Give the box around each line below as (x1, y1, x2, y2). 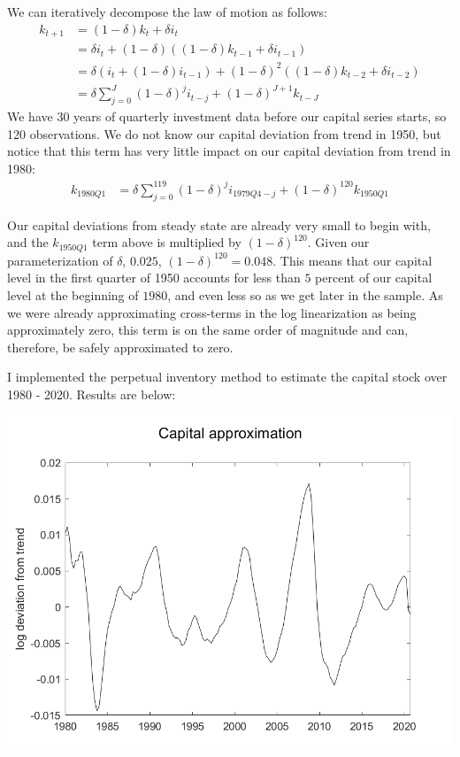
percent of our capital (315, 268, 433, 287)
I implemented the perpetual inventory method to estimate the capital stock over (7, 367, 448, 386)
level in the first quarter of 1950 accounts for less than (7, 268, 301, 287)
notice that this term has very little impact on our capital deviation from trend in (7, 142, 451, 160)
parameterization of (7, 251, 113, 269)
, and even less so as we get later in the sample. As (167, 285, 443, 304)
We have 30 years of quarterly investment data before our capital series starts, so (7, 106, 447, 125)
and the (7, 233, 49, 251)
